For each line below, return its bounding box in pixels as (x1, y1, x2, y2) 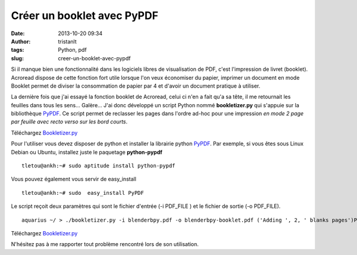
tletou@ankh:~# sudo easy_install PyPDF (21, 189, 144, 196)
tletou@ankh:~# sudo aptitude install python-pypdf (21, 163, 176, 169)
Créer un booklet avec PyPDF (11, 9, 159, 22)
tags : (11, 46, 24, 54)
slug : (11, 54, 24, 62)
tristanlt (58, 38, 77, 45)
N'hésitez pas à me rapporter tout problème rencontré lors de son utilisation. (11, 241, 199, 248)
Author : (11, 38, 31, 45)
